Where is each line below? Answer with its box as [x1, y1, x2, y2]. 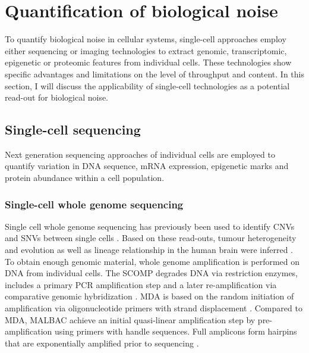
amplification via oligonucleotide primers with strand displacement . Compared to [5, 302, 302, 314]
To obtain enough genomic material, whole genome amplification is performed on [5, 255, 300, 267]
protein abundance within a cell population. [5, 171, 165, 184]
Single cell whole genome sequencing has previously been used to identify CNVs [5, 220, 295, 232]
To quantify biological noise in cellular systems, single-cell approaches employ [5, 33, 286, 45]
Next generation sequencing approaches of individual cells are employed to [5, 148, 275, 160]
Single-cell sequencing [5, 120, 141, 139]
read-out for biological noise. [5, 91, 109, 104]
